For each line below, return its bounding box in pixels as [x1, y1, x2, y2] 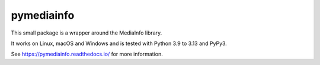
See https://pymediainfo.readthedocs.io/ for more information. [11, 50, 163, 58]
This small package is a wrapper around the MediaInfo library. [11, 29, 162, 36]
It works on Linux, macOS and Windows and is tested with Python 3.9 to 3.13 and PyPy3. [11, 40, 228, 47]
